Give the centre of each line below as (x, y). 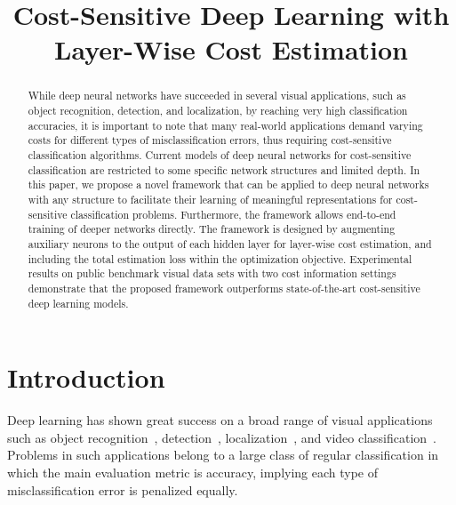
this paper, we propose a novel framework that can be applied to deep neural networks (228, 184)
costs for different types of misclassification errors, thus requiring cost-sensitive (210, 140)
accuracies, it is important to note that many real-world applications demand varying (225, 125)
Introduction (86, 377)
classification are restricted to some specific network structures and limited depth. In (224, 169)
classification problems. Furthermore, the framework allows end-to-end (233, 214)
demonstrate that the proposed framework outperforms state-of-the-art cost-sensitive (224, 288)
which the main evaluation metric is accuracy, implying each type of (193, 472)
